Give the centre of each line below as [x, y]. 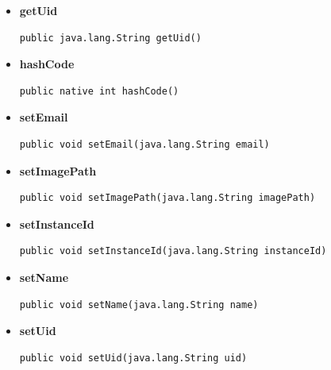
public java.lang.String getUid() [110, 38]
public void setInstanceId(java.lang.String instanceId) [173, 251]
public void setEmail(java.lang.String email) [144, 144]
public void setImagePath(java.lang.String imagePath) [167, 198]
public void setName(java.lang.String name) [139, 304]
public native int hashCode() [99, 91]
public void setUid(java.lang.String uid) [133, 358]
